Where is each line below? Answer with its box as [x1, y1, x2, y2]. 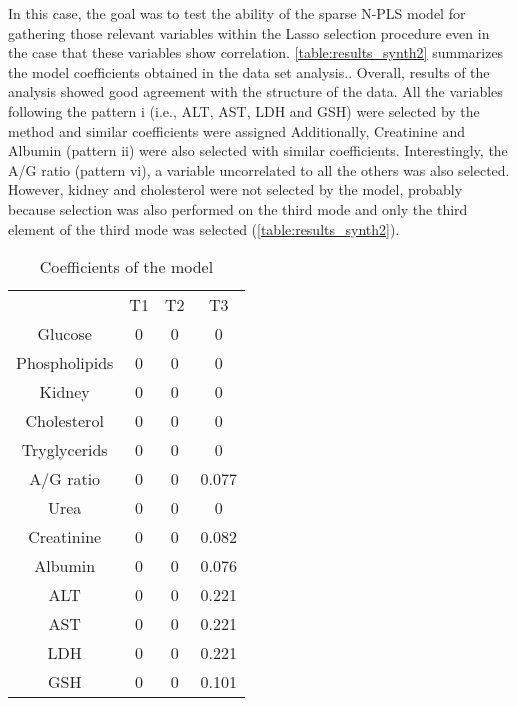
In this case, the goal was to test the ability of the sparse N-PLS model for [8, 3, 466, 23]
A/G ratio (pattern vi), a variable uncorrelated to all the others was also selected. [8, 159, 510, 180]
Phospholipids [16, 351, 114, 375]
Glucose [37, 322, 92, 346]
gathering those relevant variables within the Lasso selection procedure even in [8, 22, 490, 43]
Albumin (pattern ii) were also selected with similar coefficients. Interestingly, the [8, 140, 508, 161]
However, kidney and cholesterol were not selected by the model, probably [8, 179, 463, 200]
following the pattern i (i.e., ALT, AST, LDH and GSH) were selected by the [8, 100, 480, 121]
